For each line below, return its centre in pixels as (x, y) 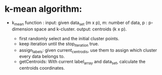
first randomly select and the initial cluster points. (69, 38)
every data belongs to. (42, 56)
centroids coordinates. (42, 68)
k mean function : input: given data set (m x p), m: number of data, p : (80, 23)
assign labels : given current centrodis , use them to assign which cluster (88, 51)
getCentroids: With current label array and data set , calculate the (82, 62)
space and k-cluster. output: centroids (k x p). (80, 29)
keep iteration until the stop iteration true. (59, 44)
